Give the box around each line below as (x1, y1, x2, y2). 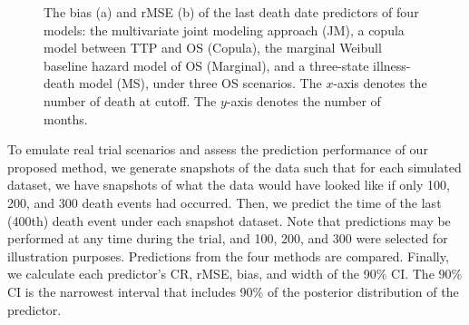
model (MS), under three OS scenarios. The (78, 74, 322, 93)
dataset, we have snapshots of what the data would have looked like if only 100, (7, 175, 450, 194)
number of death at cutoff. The (44, 91, 217, 110)
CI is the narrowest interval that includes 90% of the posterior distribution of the (7, 281, 459, 300)
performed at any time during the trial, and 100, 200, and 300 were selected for (7, 229, 448, 248)
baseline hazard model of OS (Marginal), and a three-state (44, 55, 369, 74)
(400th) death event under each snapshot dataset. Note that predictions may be (7, 211, 451, 230)
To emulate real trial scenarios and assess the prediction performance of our (7, 140, 428, 159)
